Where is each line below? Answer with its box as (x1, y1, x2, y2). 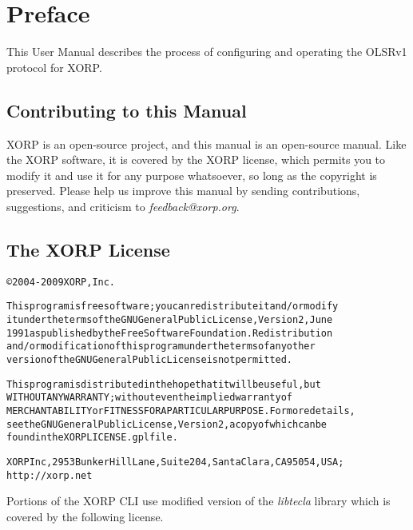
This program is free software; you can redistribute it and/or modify (6, 301, 339, 313)
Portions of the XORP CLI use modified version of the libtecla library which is (6, 492, 391, 509)
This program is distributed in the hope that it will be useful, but (6, 378, 321, 390)
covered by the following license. (6, 508, 164, 524)
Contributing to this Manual (6, 98, 247, 122)
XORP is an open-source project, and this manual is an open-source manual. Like (6, 135, 407, 152)
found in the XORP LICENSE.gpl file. (6, 432, 178, 444)
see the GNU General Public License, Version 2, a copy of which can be (6, 418, 328, 430)
